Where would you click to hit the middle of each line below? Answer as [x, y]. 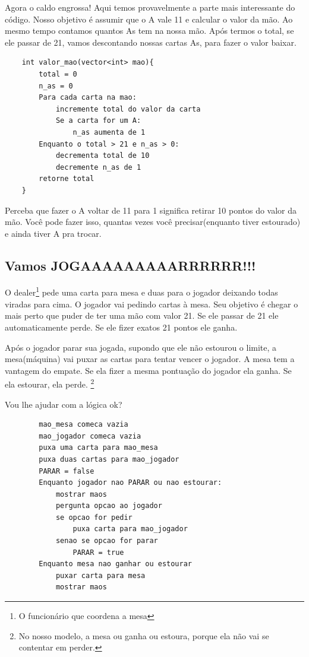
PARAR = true [98, 552]
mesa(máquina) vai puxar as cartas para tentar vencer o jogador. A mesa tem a [150, 359]
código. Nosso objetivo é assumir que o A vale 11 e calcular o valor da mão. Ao [149, 19]
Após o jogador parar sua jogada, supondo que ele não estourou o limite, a [141, 347]
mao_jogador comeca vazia [90, 436]
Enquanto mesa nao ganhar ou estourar [115, 564]
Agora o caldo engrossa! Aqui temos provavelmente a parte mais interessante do [150, 7]
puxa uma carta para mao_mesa [98, 448]
